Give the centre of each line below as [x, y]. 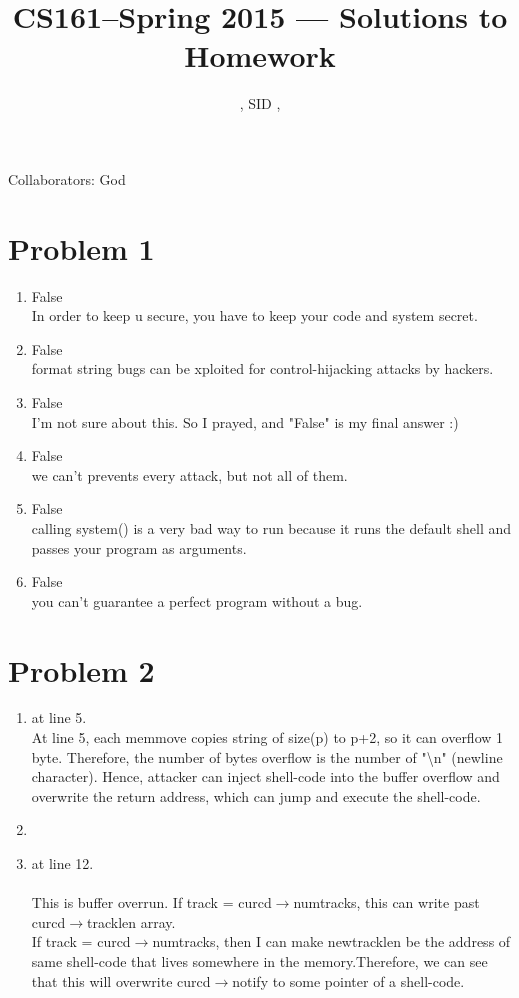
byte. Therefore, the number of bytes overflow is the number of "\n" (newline [267, 756]
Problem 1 [81, 247]
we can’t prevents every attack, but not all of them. [189, 474]
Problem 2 [81, 669]
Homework [260, 55]
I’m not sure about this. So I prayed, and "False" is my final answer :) [245, 421]
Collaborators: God [67, 178]
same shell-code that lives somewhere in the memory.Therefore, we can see [259, 961]
